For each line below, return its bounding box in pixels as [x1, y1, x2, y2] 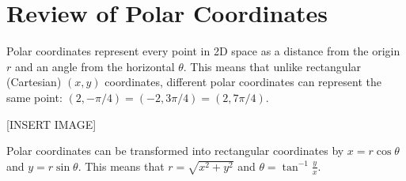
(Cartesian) [6, 74, 62, 90]
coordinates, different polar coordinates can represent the [104, 74, 381, 90]
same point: [6, 89, 63, 105]
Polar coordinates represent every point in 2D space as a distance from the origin [6, 43, 400, 59]
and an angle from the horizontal [14, 58, 175, 74]
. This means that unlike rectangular [183, 58, 362, 74]
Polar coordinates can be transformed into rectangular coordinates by [6, 142, 344, 159]
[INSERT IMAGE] [6, 115, 97, 132]
